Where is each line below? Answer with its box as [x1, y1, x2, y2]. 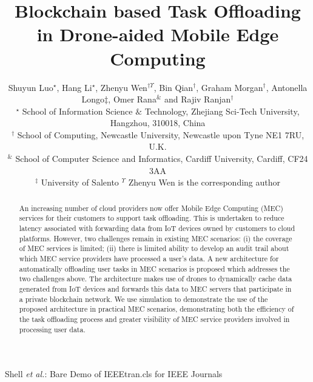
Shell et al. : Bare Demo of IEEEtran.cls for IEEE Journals [5, 367, 223, 380]
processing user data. [19, 324, 86, 334]
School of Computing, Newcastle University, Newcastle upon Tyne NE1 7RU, [17, 128, 305, 141]
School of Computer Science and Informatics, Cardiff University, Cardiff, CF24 [15, 152, 308, 165]
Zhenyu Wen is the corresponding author [128, 176, 281, 189]
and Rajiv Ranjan [164, 93, 231, 106]
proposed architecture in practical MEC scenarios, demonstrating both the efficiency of [19, 304, 294, 314]
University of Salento [41, 176, 119, 189]
